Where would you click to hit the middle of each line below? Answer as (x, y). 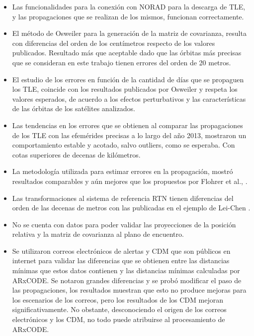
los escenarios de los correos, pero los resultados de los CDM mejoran (118, 299)
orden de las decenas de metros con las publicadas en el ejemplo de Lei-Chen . (131, 208)
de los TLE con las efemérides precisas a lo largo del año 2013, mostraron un (129, 135)
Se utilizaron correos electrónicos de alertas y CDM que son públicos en (121, 251)
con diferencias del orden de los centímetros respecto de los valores (114, 43)
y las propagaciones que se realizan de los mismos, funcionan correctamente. (128, 16)
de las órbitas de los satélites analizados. (74, 108)
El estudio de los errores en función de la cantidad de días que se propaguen (128, 79)
